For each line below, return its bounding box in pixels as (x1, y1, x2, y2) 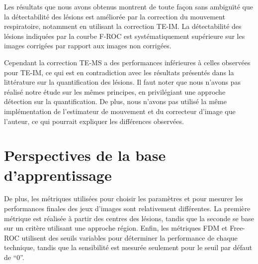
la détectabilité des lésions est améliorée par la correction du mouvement (4, 11, 225, 21)
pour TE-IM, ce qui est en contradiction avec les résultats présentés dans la (4, 67, 234, 77)
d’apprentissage (4, 164, 112, 185)
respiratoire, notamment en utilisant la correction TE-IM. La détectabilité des (4, 21, 242, 31)
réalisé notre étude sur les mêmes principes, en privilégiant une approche (4, 86, 226, 97)
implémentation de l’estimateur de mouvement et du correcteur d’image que (4, 106, 236, 116)
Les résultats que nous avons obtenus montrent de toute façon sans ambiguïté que (4, 1, 253, 11)
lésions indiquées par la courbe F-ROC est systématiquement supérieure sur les (4, 30, 245, 41)
